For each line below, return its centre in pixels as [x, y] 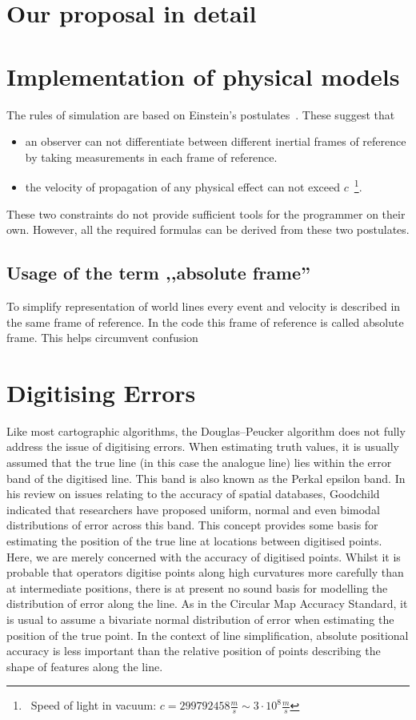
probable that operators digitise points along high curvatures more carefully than [205, 572]
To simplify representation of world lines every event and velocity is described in [204, 306]
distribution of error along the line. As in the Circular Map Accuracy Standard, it [207, 603]
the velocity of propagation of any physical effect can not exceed [183, 186]
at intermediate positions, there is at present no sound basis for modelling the [197, 587]
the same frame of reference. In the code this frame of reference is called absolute [205, 322]
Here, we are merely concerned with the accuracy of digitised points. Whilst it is [204, 556]
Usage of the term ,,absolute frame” [159, 273]
